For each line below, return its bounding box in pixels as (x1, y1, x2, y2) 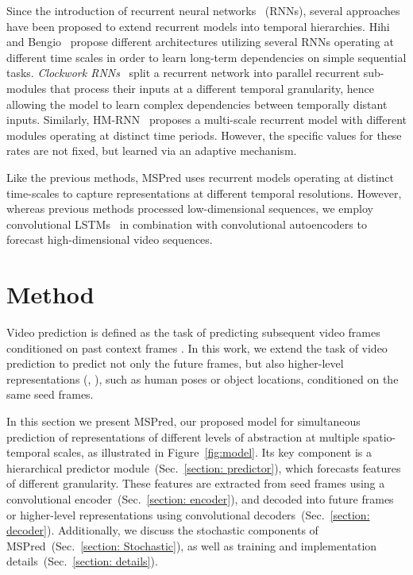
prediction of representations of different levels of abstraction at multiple (6, 428, 360, 445)
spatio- (362, 428, 396, 445)
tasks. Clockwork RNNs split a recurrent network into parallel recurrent (6, 64, 361, 81)
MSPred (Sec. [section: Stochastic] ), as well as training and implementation (6, 537, 377, 554)
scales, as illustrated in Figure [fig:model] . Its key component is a (53, 444, 372, 461)
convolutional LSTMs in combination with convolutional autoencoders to (6, 215, 367, 232)
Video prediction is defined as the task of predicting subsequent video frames (6, 324, 380, 341)
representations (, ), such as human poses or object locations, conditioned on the (6, 370, 399, 387)
